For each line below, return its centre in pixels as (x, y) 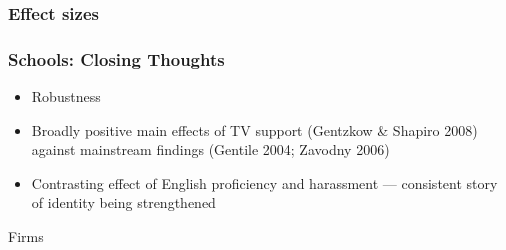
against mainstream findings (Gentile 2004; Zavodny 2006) (210, 149)
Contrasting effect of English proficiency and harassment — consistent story (264, 182)
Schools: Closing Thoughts (116, 58)
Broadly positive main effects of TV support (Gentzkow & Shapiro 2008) (254, 129)
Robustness (66, 96)
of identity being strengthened (123, 202)
